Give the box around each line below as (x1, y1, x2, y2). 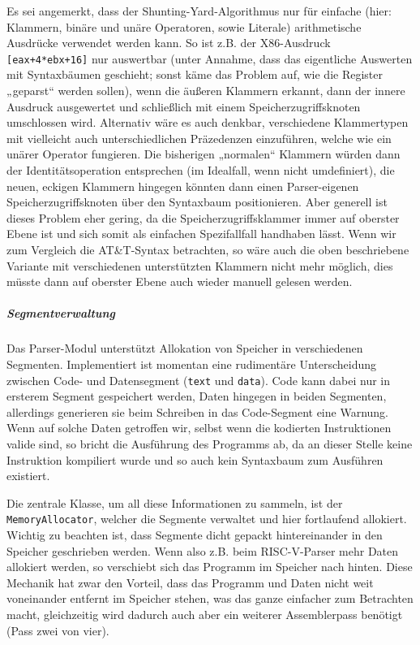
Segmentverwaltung (6, 305, 116, 322)
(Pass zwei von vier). (6, 621, 109, 639)
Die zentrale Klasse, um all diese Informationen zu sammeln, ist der (6, 494, 343, 511)
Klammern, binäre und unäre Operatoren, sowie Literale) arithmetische (6, 18, 362, 35)
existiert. (6, 467, 50, 484)
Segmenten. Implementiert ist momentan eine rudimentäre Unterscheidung (6, 355, 377, 372)
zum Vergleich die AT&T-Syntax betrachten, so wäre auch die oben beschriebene (6, 240, 409, 258)
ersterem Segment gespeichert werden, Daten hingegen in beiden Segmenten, (6, 387, 387, 405)
